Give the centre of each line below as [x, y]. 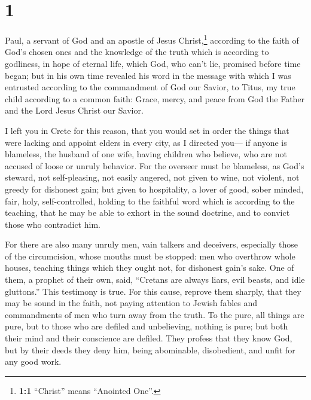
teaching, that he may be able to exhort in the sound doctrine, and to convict [147, 213]
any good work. [33, 361]
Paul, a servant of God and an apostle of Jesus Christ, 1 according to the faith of [152, 39]
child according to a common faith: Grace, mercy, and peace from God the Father [155, 98]
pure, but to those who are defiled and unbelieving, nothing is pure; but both [147, 326]
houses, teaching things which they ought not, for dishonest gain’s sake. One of [150, 268]
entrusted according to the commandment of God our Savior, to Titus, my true [150, 87]
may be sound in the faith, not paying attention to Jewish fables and [131, 303]
